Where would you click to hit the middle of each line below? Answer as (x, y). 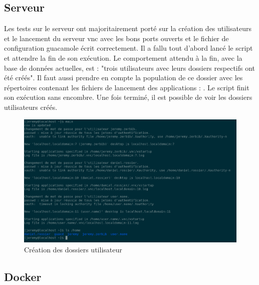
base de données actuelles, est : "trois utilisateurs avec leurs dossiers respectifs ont (130, 67)
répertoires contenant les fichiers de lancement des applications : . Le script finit (127, 87)
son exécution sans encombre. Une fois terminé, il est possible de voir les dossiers (128, 97)
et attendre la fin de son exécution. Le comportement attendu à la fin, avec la (123, 57)
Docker (23, 276)
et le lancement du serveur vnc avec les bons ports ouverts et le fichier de (116, 38)
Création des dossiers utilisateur (73, 249)
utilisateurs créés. (31, 107)
